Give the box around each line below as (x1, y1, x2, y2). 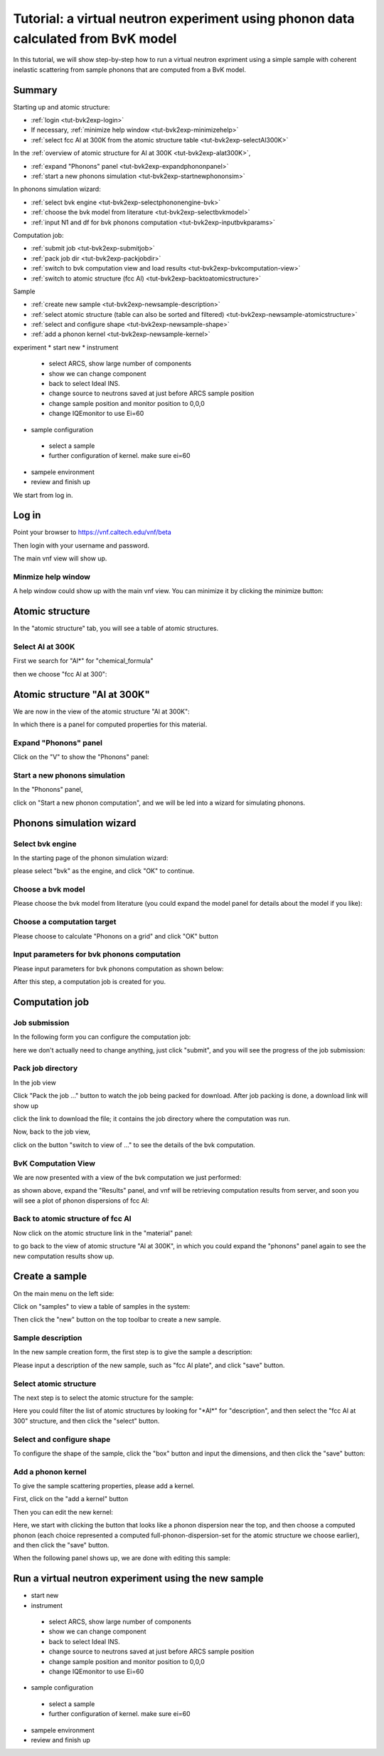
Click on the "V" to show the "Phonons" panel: (13, 753, 149, 761)
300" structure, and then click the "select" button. (13, 1416, 160, 1425)
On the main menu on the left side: (13, 1289, 114, 1297)
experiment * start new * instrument (13, 343, 119, 352)
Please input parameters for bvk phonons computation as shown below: (13, 964, 224, 973)
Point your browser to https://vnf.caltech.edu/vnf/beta (13, 528, 172, 537)
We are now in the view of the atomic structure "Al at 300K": (13, 707, 190, 716)
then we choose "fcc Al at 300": (13, 669, 107, 678)
